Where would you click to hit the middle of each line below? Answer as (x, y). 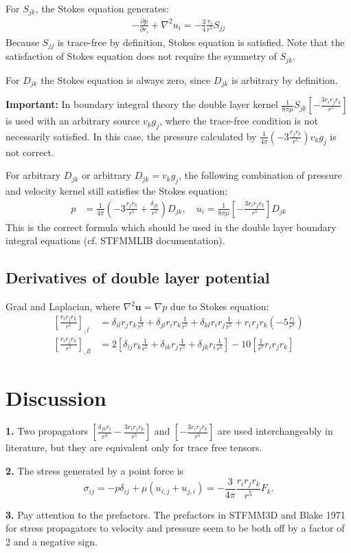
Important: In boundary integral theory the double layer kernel (142, 104)
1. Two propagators (47, 431)
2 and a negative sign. (52, 541)
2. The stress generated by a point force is (95, 471)
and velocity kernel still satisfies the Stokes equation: (117, 191)
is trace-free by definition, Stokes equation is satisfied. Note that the (201, 42)
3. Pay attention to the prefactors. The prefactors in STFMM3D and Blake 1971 (175, 514)
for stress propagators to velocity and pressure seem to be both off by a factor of (175, 528)
